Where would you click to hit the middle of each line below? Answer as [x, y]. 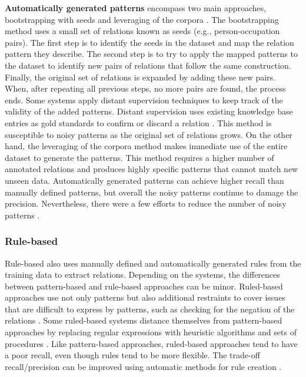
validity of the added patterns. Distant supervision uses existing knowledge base [149, 111]
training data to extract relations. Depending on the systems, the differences [142, 275]
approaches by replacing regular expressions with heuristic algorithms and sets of [151, 332]
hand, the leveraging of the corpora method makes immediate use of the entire [146, 146]
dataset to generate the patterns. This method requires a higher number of [139, 157]
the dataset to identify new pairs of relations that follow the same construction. [148, 65]
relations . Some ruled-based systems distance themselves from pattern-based [144, 320]
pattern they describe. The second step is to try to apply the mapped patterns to [151, 54]
